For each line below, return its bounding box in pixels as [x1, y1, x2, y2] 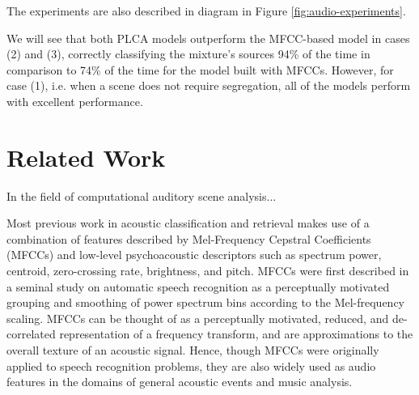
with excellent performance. [6, 92, 143, 109]
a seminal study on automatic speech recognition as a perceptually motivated [6, 278, 390, 295]
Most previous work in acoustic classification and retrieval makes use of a [6, 214, 370, 231]
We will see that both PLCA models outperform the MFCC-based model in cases [6, 29, 410, 46]
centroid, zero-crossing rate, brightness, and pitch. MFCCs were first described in [6, 262, 409, 279]
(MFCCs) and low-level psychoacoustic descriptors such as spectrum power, [6, 246, 382, 263]
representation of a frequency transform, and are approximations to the [59, 325, 413, 342]
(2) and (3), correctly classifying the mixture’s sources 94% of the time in [6, 45, 370, 62]
